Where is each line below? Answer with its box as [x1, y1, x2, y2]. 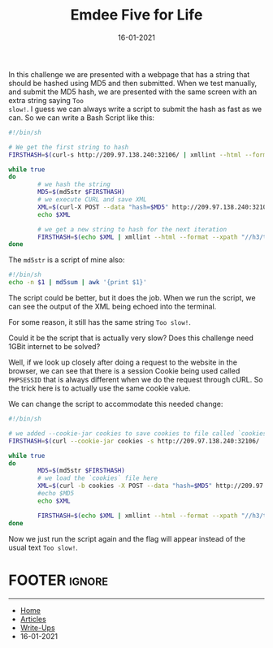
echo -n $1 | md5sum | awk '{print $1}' [8, 279, 148, 287]
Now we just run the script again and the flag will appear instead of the [8, 534, 246, 543]
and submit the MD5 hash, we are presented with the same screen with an [8, 87, 258, 97]
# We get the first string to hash [8, 143, 129, 151]
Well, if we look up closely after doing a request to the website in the [8, 357, 238, 367]
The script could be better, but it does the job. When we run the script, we [8, 293, 256, 303]
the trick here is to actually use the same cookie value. [8, 383, 191, 393]
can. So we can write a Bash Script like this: [8, 112, 155, 123]
